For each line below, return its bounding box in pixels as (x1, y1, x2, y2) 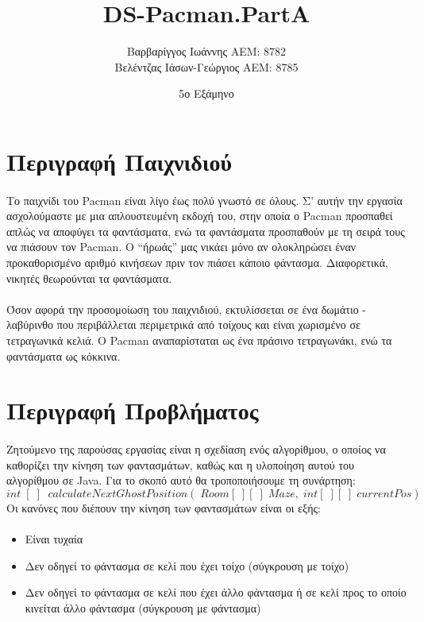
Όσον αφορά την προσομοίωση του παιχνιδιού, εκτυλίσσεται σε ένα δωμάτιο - (6, 300, 367, 317)
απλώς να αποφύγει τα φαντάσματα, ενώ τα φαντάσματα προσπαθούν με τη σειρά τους (6, 222, 405, 239)
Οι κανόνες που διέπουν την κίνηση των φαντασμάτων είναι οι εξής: (6, 499, 321, 516)
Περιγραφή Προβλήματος (6, 394, 259, 427)
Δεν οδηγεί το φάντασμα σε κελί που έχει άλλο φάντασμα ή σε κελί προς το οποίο (25, 584, 407, 601)
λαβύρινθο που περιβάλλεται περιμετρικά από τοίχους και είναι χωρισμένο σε (6, 316, 360, 333)
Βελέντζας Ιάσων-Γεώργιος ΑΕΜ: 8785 (114, 58, 299, 75)
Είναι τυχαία (25, 531, 83, 547)
